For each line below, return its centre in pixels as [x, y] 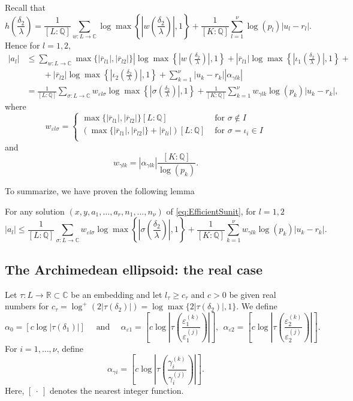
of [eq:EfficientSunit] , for [211, 211]
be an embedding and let [117, 294]
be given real [253, 294]
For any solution [35, 211]
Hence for [22, 45]
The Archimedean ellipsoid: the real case [134, 269]
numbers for [27, 306]
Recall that [25, 7]
